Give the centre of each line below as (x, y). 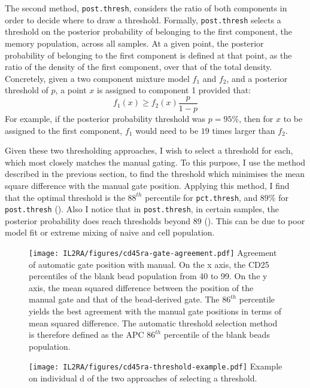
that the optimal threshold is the (65, 197)
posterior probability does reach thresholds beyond (98, 220)
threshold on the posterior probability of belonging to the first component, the (148, 31)
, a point (71, 90)
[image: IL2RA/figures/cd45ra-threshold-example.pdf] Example (156, 366)
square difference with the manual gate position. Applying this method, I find (147, 185)
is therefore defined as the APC (86, 334)
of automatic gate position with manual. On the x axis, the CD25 (149, 264)
